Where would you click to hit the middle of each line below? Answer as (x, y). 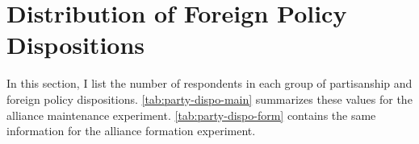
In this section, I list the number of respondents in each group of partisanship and (209, 83)
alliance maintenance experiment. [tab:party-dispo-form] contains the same (191, 115)
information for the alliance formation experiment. (131, 131)
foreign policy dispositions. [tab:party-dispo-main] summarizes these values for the (209, 99)
